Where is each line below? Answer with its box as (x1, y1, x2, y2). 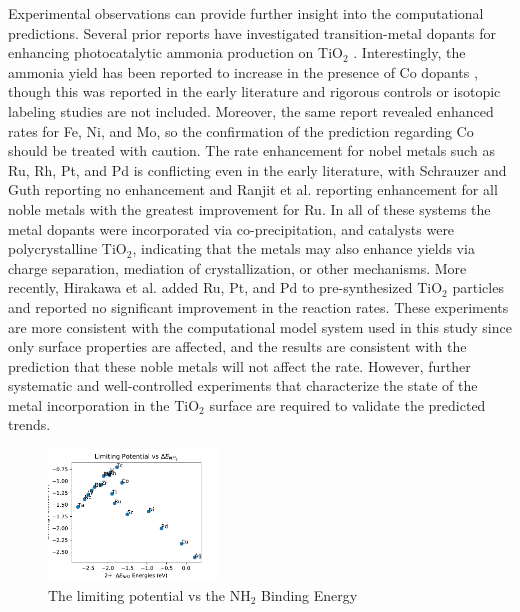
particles (452, 277, 504, 298)
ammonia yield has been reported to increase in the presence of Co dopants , (8, 61, 478, 82)
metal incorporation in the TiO (8, 394, 200, 415)
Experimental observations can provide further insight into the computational (8, 3, 484, 23)
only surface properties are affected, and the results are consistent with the (8, 336, 467, 357)
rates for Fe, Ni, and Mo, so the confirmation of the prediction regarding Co (8, 120, 474, 141)
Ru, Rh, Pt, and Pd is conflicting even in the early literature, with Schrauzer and (8, 159, 507, 180)
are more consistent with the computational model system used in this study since (8, 316, 512, 337)
